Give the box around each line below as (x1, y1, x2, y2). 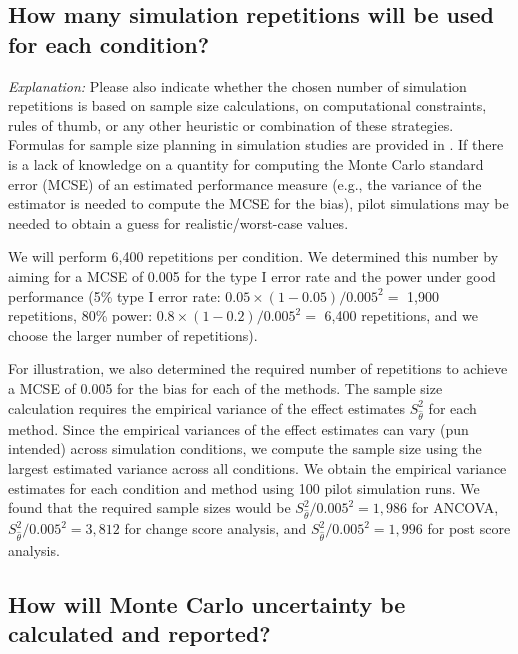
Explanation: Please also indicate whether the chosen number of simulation (8, 75, 467, 96)
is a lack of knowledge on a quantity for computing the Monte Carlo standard (8, 153, 484, 174)
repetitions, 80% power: (8, 305, 153, 326)
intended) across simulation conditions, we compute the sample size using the (8, 438, 482, 459)
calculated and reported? (8, 618, 271, 649)
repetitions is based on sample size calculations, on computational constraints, (8, 95, 487, 116)
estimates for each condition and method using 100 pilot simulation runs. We (8, 477, 480, 498)
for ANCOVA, (411, 497, 499, 518)
